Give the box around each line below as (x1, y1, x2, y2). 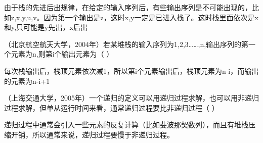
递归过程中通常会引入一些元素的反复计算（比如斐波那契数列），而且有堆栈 (4, 119, 248, 130)
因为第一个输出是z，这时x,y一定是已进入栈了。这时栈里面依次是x (43, 12, 258, 22)
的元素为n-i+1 (4, 75, 50, 86)
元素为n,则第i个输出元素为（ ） (11, 49, 114, 59)
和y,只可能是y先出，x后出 (4, 22, 87, 32)
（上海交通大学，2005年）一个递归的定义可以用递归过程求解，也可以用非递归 (4, 92, 259, 103)
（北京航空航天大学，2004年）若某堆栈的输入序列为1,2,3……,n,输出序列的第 (4, 38, 249, 49)
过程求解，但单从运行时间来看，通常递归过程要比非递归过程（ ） (4, 102, 219, 113)
